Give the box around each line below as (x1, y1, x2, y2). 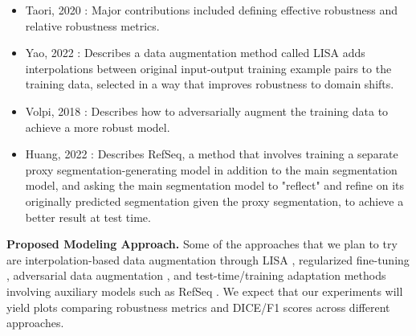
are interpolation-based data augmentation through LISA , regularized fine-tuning (6, 251, 410, 268)
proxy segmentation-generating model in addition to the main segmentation (25, 161, 398, 178)
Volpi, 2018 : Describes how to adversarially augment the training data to (25, 102, 389, 119)
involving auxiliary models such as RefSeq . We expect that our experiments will (6, 282, 403, 299)
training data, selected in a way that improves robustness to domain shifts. (25, 76, 394, 92)
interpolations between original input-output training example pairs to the (25, 59, 392, 76)
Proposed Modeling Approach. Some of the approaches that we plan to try (6, 236, 398, 252)
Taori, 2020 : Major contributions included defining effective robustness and (25, 2, 398, 18)
